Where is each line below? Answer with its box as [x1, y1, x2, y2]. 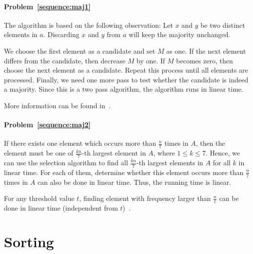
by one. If [136, 55, 165, 65]
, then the [195, 138, 225, 148]
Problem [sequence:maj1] [4, 1, 91, 11]
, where [153, 148, 175, 158]
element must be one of [4, 148, 74, 158]
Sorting [4, 231, 54, 251]
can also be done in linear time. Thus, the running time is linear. [37, 176, 231, 187]
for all [213, 157, 231, 167]
